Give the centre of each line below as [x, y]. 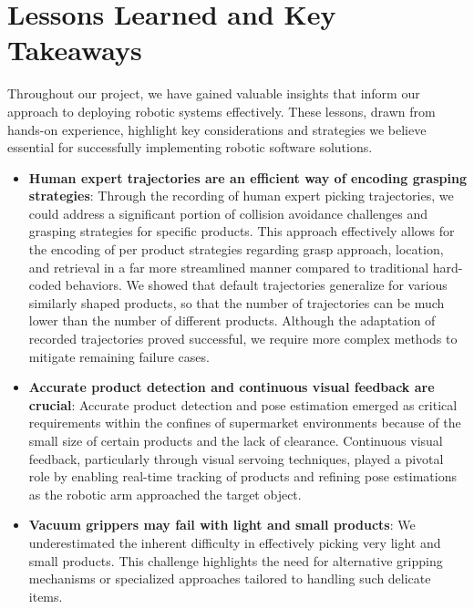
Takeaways [75, 50]
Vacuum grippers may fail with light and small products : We [222, 525]
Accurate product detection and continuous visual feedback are [232, 387]
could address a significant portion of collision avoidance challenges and [228, 213]
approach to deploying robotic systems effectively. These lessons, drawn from [222, 111]
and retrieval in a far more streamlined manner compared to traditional [229, 267]
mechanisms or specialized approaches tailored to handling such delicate [230, 578]
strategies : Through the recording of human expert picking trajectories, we [241, 196]
